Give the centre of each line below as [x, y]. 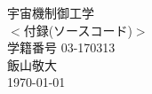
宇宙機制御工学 [51, 12]
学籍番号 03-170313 [61, 47]
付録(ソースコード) [78, 30]
